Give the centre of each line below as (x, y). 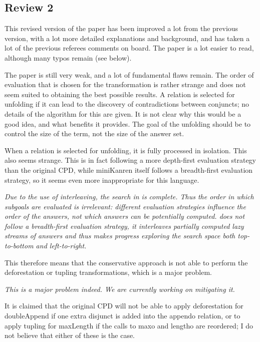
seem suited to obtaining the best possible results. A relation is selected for (120, 94)
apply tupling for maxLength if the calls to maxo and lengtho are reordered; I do (129, 325)
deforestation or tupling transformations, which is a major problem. (108, 272)
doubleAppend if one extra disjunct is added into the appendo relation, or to (122, 316)
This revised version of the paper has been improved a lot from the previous (121, 28)
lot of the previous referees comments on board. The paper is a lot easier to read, (129, 48)
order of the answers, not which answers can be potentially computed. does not (125, 216)
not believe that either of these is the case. (70, 335)
